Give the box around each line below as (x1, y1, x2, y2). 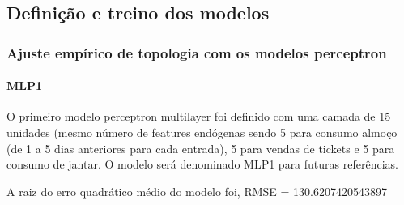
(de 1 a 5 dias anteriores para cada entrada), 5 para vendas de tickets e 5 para (6, 139, 395, 156)
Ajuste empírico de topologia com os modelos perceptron (6, 42, 387, 62)
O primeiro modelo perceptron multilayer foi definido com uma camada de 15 (6, 108, 391, 125)
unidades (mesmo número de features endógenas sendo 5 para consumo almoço (6, 124, 398, 141)
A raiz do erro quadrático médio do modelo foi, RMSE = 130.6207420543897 (6, 182, 387, 199)
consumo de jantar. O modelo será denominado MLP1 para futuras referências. (6, 156, 398, 173)
